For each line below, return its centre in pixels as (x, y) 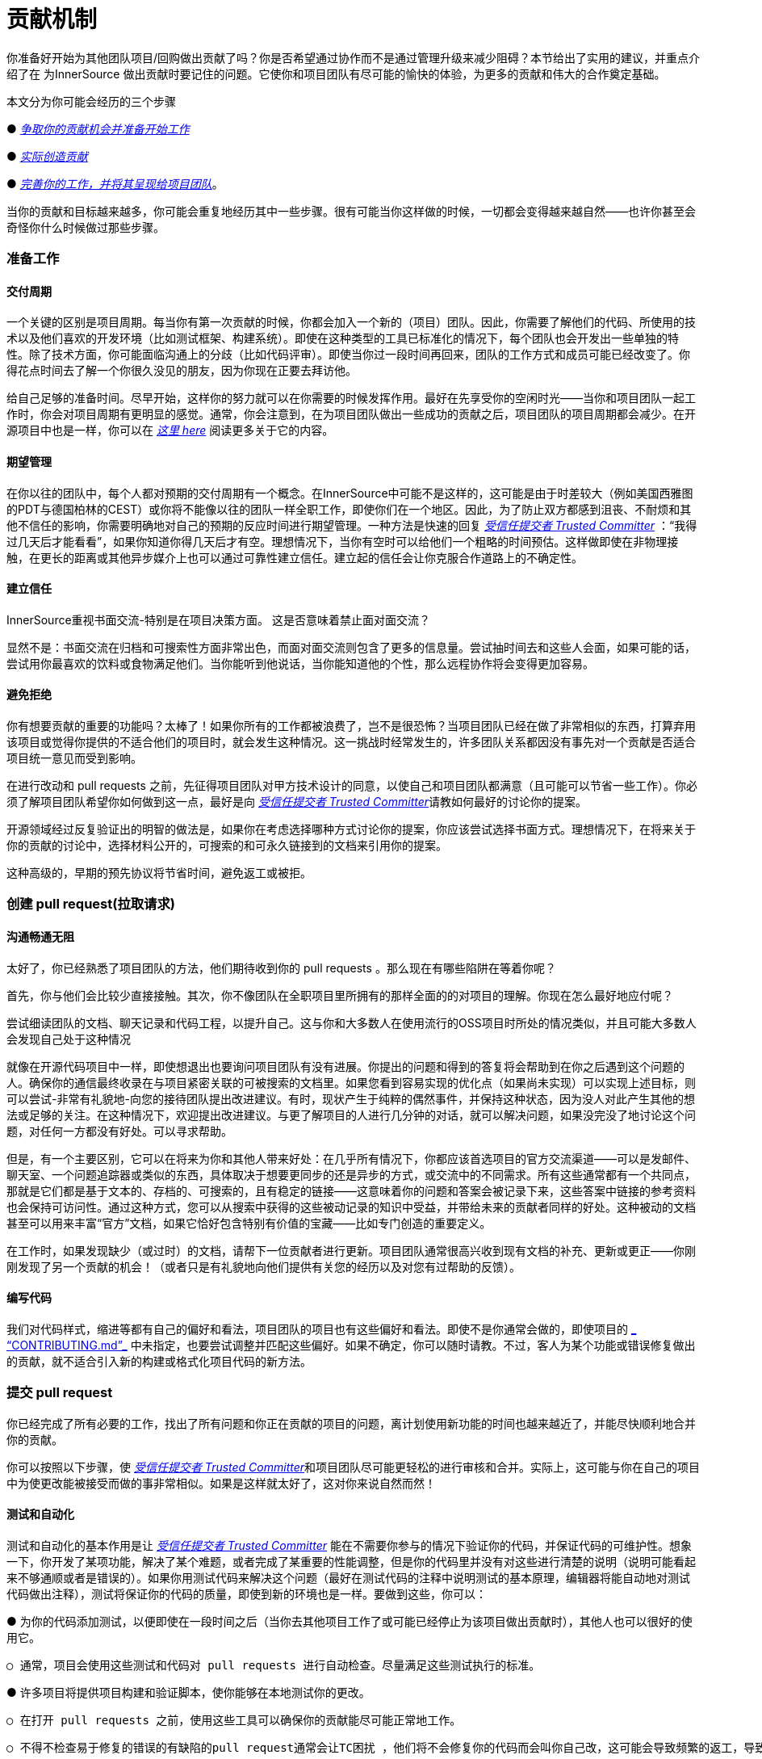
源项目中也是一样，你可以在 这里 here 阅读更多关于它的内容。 (170, 430)
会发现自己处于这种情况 (69, 1039)
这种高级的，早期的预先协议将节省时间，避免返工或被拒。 (159, 873)
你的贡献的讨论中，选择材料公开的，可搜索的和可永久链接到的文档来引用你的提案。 (227, 845)
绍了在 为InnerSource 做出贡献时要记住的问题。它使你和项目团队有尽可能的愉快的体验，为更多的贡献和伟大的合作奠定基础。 (336, 73)
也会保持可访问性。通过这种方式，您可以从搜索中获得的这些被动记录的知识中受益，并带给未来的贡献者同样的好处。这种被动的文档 (351, 1207)
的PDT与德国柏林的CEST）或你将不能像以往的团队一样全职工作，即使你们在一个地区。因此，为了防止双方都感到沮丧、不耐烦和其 (349, 509)
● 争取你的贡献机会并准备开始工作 (98, 128)
